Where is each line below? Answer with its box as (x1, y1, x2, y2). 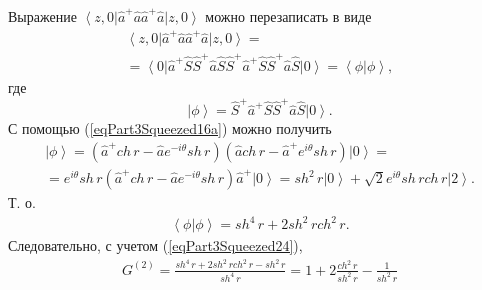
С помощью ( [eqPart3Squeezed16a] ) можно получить (8, 118, 332, 139)
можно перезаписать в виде (205, 6, 372, 26)
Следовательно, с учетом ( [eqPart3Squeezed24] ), (8, 235, 303, 256)
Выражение (8, 6, 77, 26)
